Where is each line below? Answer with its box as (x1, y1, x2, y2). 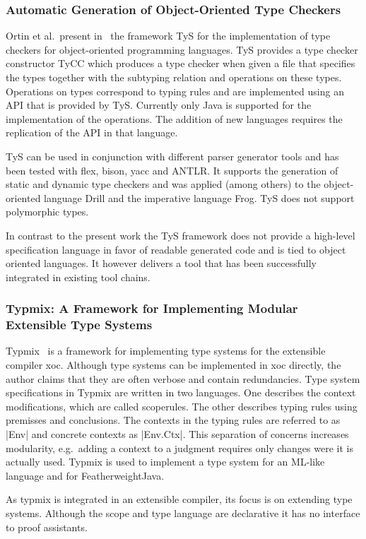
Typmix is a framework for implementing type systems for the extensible (6, 343, 326, 358)
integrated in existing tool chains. (6, 269, 150, 284)
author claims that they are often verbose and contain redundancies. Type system (6, 371, 360, 386)
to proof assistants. (6, 519, 88, 534)
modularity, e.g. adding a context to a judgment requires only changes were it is (6, 440, 353, 455)
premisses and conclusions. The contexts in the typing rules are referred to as (6, 413, 341, 427)
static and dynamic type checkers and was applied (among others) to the (6, 177, 321, 191)
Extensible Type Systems (6, 316, 153, 333)
